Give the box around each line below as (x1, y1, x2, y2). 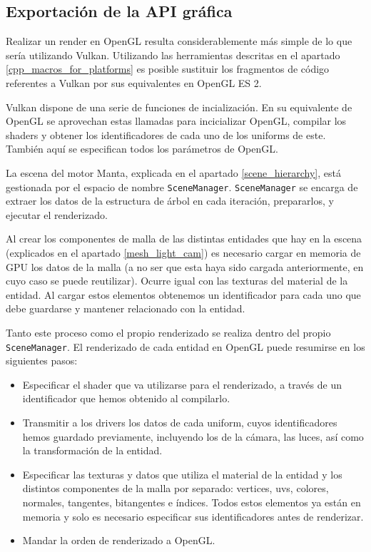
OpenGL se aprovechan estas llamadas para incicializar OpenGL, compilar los (6, 113, 347, 128)
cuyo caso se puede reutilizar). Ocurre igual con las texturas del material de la (6, 273, 348, 288)
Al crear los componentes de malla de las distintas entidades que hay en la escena (6, 231, 362, 246)
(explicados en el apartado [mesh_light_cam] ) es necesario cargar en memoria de (6, 245, 361, 260)
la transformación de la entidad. (22, 443, 163, 458)
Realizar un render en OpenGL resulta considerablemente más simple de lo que (6, 34, 352, 48)
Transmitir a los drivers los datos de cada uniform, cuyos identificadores (22, 414, 337, 429)
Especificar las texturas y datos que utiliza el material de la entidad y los (22, 466, 342, 481)
